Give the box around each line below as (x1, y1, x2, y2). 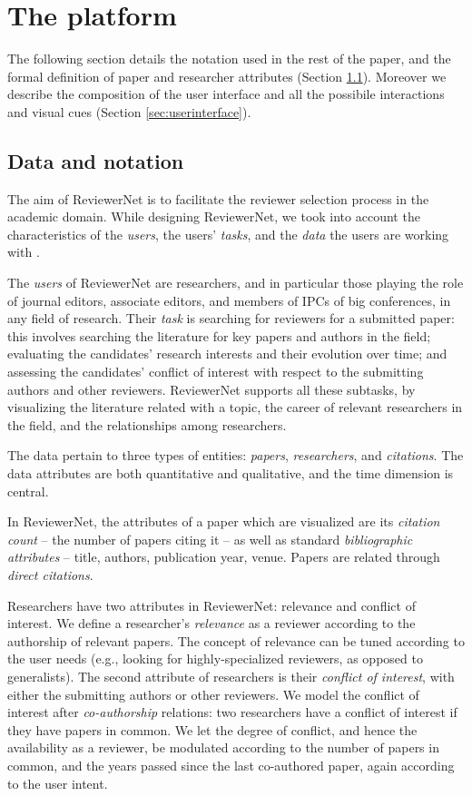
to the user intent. (7, 773, 108, 792)
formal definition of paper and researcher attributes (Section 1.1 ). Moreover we (7, 66, 447, 85)
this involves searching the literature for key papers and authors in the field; (7, 326, 431, 345)
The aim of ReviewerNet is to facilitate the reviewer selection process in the (7, 189, 429, 208)
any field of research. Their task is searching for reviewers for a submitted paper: (7, 309, 455, 328)
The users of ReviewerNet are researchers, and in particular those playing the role (7, 273, 464, 292)
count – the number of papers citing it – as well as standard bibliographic (7, 529, 413, 548)
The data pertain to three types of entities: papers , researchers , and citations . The (7, 446, 464, 465)
